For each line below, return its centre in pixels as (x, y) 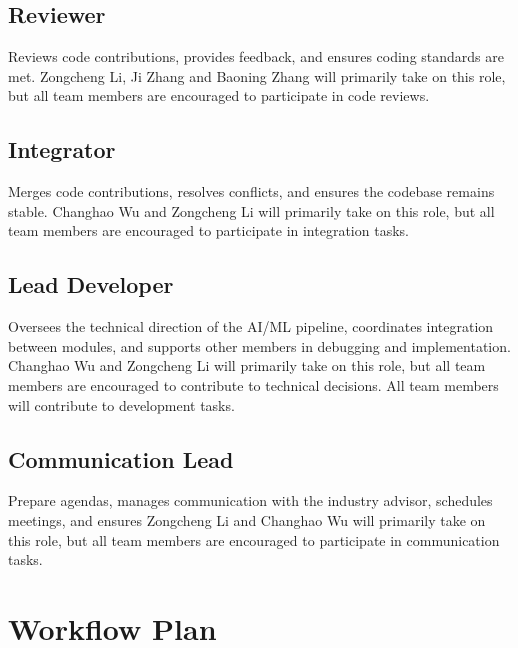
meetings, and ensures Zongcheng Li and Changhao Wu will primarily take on (247, 519)
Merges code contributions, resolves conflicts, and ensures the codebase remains (251, 191)
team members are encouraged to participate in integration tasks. (208, 230)
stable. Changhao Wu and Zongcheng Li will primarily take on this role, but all (251, 210)
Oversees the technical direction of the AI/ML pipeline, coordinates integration (251, 326)
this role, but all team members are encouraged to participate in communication (254, 539)
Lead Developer (91, 284)
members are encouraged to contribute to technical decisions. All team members (253, 384)
